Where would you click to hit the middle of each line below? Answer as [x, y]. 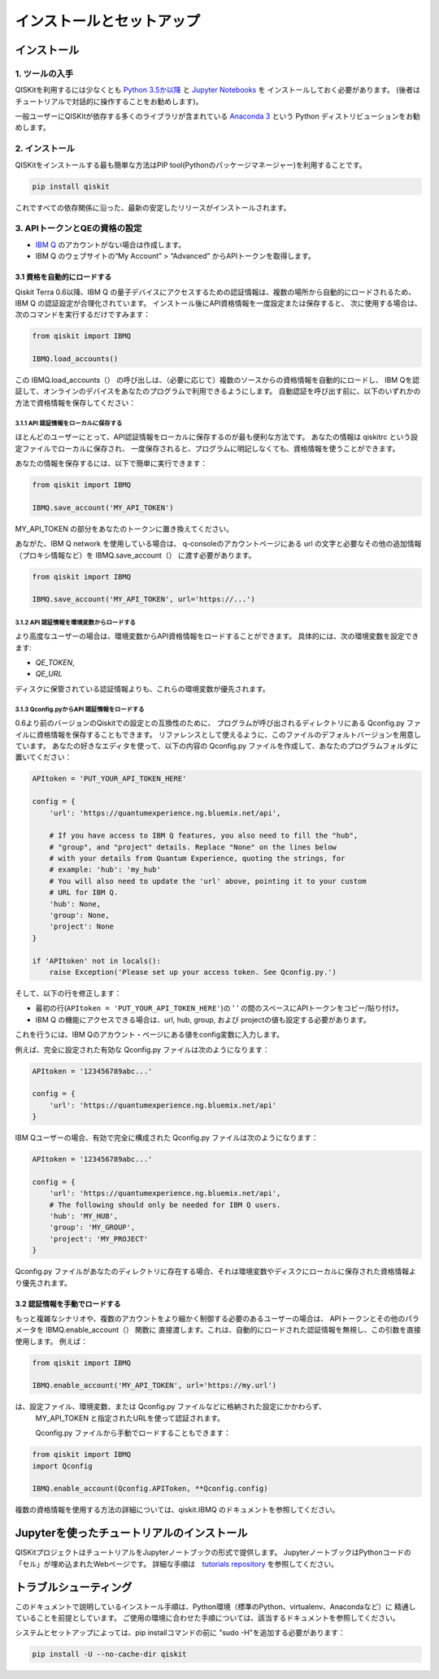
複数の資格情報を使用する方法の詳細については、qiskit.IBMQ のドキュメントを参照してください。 [177, 1510]
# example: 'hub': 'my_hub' [105, 870]
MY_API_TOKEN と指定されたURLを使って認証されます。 [130, 1418]
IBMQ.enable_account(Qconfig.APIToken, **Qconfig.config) [150, 1489]
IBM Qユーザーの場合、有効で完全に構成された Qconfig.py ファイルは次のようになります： [167, 1137]
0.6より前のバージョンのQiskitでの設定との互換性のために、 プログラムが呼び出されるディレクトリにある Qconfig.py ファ [218, 723]
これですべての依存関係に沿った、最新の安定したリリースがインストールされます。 [153, 207]
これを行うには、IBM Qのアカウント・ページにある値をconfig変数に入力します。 [150, 1035]
